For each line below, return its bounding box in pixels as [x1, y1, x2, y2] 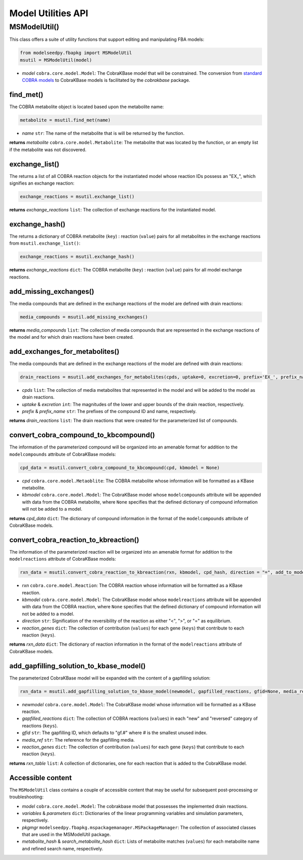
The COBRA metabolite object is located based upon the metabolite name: [9, 104, 164, 110]
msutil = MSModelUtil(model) [20, 57, 92, 63]
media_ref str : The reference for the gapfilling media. [22, 737, 135, 743]
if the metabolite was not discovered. [9, 147, 87, 153]
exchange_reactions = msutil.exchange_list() [20, 194, 135, 200]
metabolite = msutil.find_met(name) [20, 117, 111, 123]
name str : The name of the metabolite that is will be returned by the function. [22, 130, 185, 137]
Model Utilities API [9, 8, 88, 19]
